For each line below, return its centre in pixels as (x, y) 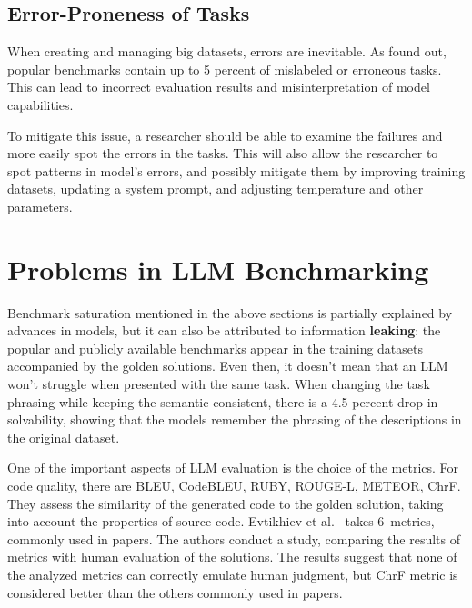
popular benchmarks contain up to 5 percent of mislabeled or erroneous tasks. (225, 69)
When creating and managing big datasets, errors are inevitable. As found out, (227, 51)
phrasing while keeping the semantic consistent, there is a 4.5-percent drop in (223, 401)
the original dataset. (64, 437)
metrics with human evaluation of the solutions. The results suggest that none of (232, 557)
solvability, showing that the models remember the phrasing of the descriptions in (235, 419)
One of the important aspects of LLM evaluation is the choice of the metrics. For (233, 468)
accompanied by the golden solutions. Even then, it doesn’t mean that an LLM (228, 366)
